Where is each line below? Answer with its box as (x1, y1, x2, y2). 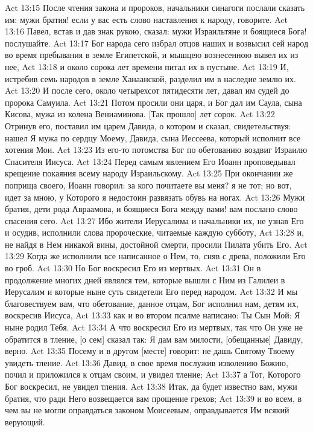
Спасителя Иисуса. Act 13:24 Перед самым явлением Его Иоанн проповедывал (5, 155, 296, 167)
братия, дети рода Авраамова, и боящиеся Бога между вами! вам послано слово (5, 202, 298, 215)
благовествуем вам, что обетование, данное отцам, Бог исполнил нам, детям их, (5, 297, 299, 309)
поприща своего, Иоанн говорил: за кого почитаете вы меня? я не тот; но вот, (5, 178, 292, 191)
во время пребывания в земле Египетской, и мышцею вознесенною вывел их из (5, 48, 299, 61)
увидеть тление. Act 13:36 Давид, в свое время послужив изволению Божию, (5, 356, 288, 369)
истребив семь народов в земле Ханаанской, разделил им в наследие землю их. (5, 72, 296, 85)
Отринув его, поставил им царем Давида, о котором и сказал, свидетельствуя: (5, 119, 291, 132)
